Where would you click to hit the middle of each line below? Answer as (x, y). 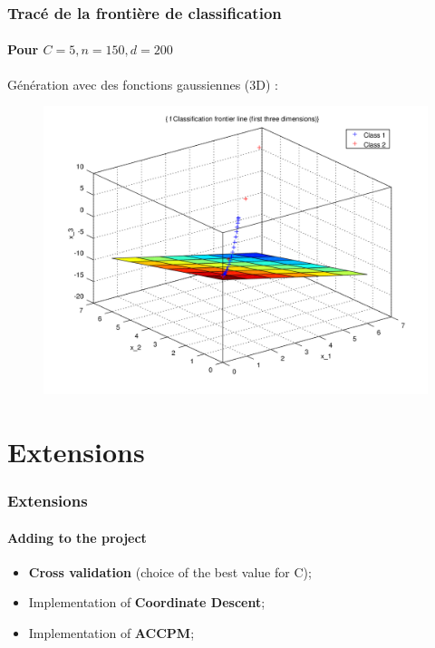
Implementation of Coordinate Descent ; (147, 602)
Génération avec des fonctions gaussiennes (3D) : (143, 84)
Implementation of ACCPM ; (111, 633)
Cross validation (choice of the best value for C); (170, 571)
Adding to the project (77, 537)
